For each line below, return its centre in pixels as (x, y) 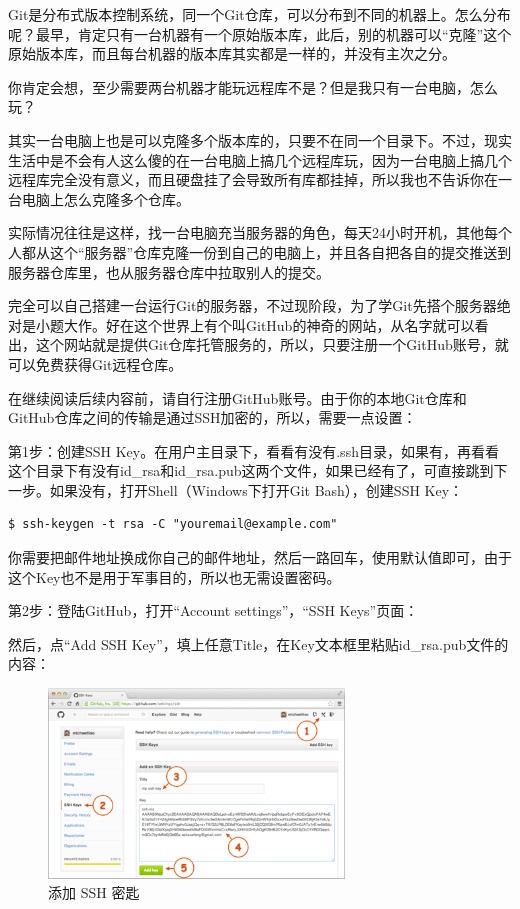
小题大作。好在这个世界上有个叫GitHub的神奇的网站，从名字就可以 (255, 324)
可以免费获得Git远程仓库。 (95, 363)
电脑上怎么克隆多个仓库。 (105, 198)
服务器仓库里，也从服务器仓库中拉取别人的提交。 (169, 271)
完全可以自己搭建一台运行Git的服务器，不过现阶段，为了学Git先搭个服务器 (252, 305)
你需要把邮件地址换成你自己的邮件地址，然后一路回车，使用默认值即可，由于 (260, 557)
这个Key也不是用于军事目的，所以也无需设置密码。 (174, 576)
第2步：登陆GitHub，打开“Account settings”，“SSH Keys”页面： (213, 610)
